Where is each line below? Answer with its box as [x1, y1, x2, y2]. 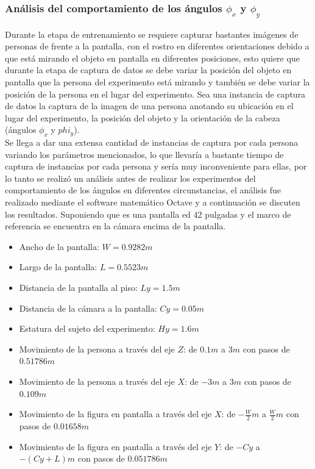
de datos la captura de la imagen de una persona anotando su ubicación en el [5, 99, 294, 112]
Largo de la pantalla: [19, 260, 97, 273]
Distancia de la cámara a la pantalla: [19, 301, 157, 314]
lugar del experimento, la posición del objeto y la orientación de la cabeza [5, 111, 280, 124]
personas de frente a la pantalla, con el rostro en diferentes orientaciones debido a [5, 40, 310, 52]
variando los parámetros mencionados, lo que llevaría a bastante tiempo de [5, 148, 284, 160]
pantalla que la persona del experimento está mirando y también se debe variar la [5, 75, 310, 88]
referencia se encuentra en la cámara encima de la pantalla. [5, 220, 226, 232]
